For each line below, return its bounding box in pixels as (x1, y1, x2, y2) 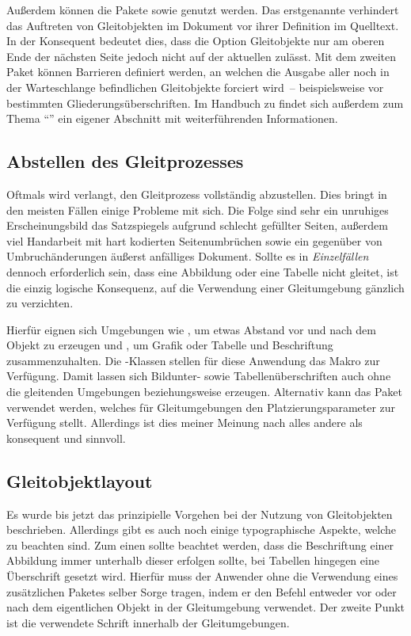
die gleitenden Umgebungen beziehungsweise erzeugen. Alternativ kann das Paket (6, 383, 402, 400)
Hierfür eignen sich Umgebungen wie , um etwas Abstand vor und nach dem (6, 321, 376, 337)
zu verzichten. (6, 295, 74, 311)
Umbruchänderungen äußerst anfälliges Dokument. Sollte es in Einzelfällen (6, 248, 369, 265)
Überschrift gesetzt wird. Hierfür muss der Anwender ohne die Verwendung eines (6, 568, 398, 585)
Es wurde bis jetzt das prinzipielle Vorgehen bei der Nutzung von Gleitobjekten (6, 505, 393, 522)
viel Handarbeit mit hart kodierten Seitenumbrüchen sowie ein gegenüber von (6, 232, 382, 249)
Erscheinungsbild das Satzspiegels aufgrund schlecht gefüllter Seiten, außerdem (6, 217, 388, 234)
